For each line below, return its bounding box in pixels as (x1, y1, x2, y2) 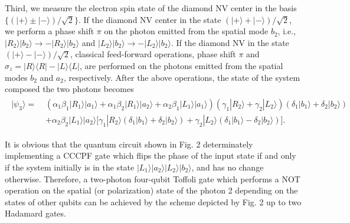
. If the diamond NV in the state (171, 36, 289, 48)
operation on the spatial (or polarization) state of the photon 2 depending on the (5, 184, 298, 196)
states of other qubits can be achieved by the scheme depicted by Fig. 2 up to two (5, 195, 302, 208)
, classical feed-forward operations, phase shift (70, 48, 236, 60)
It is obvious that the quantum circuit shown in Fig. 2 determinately (5, 137, 253, 150)
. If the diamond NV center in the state (78, 13, 221, 25)
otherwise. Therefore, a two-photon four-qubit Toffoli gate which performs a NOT (5, 172, 300, 185)
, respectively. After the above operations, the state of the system (63, 71, 300, 83)
